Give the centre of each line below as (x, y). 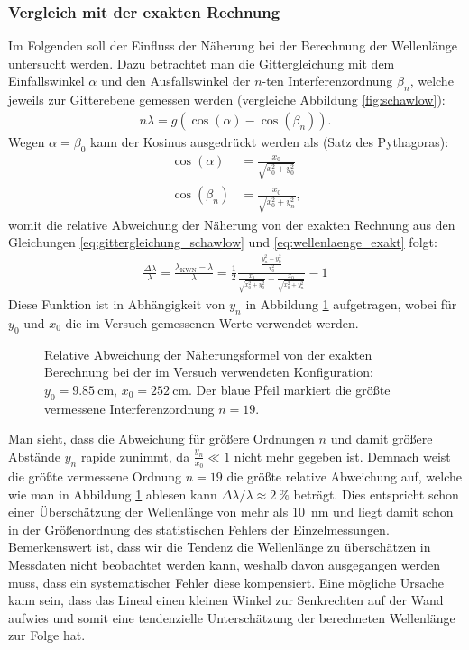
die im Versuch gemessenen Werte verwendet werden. (212, 322)
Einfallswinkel (46, 81)
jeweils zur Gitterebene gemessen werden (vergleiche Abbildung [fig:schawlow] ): (227, 100)
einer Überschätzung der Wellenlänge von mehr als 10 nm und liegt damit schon (231, 512)
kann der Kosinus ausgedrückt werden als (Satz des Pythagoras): (270, 141)
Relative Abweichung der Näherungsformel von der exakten (208, 354)
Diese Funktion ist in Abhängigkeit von (117, 303)
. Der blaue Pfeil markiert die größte (290, 389)
